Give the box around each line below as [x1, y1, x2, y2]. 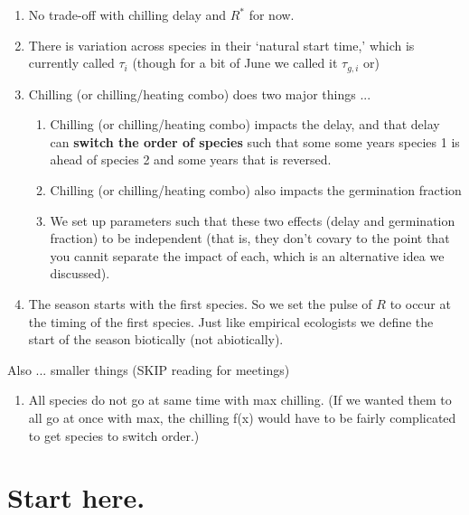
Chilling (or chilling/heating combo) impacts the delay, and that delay [50, 115, 440, 134]
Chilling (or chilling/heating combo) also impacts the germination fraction [50, 181, 462, 200]
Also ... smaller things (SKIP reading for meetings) [7, 360, 290, 379]
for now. [249, 5, 295, 23]
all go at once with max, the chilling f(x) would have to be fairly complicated [28, 407, 456, 426]
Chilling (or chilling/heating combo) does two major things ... [28, 84, 371, 103]
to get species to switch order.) [28, 426, 200, 445]
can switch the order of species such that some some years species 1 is [50, 132, 460, 151]
